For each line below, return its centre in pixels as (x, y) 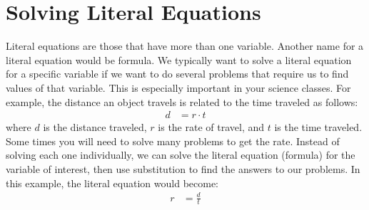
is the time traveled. (318, 127)
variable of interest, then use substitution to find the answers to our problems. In (183, 168)
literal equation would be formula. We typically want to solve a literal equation (179, 59)
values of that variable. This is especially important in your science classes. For (178, 87)
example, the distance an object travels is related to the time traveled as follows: (182, 101)
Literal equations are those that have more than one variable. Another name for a (185, 46)
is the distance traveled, (95, 127)
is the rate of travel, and (211, 127)
